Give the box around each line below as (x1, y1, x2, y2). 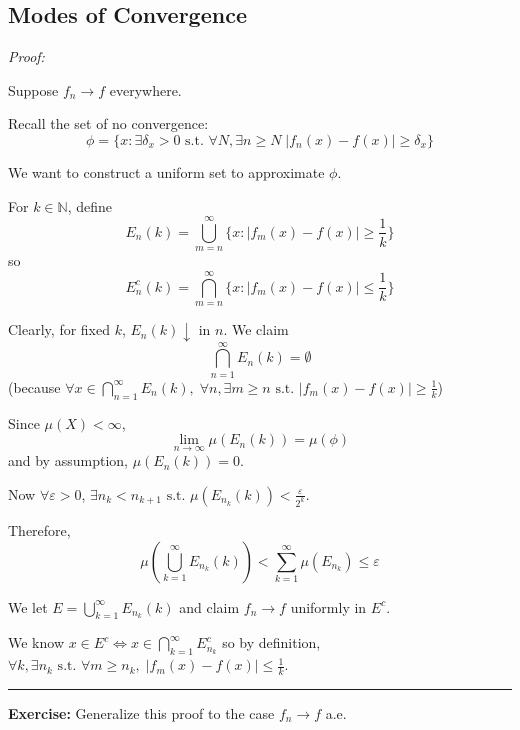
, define (67, 195, 112, 216)
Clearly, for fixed (8, 319, 110, 340)
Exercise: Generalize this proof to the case (8, 702, 275, 723)
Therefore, (8, 519, 71, 540)
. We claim (223, 319, 289, 340)
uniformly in (290, 596, 367, 617)
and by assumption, (8, 450, 128, 471)
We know (8, 632, 64, 653)
